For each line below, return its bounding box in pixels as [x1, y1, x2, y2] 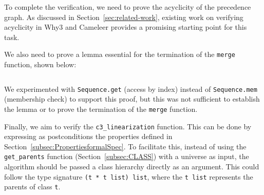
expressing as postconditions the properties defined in [4, 131, 173, 142]
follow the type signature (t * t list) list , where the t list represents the [4, 171, 253, 182]
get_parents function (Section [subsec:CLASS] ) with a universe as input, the [4, 151, 249, 162]
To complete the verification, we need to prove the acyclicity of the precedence [4, 2, 251, 12]
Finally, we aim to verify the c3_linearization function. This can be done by [4, 121, 252, 131]
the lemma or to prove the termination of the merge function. [4, 103, 198, 114]
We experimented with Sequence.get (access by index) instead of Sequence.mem [4, 83, 257, 94]
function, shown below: [4, 59, 77, 70]
